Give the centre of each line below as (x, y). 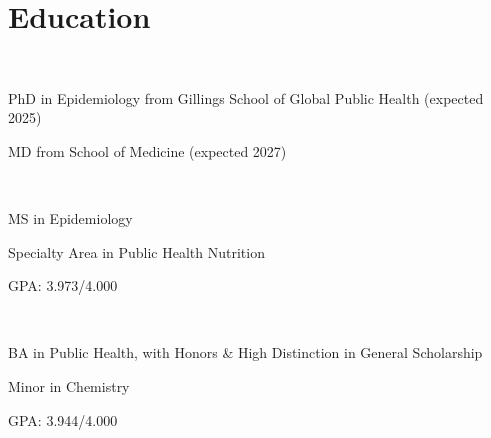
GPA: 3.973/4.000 (63, 285)
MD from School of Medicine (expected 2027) (147, 150)
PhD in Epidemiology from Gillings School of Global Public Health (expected (246, 97)
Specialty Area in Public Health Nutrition (136, 251)
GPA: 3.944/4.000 (63, 419)
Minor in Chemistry (69, 386)
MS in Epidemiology (70, 218)
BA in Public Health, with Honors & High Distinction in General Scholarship (245, 352)
